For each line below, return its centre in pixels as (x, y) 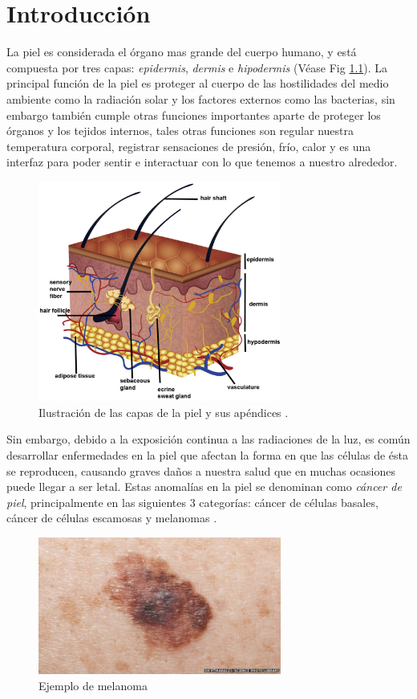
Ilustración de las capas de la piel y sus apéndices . (164, 412)
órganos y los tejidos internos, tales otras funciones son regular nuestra (180, 131)
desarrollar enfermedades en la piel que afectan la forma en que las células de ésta (208, 455)
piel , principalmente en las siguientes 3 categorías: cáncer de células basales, (192, 502)
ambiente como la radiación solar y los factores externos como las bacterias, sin (201, 98)
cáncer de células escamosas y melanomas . (112, 518)
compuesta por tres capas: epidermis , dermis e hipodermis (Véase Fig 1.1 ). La (197, 67)
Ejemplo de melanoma (93, 685)
